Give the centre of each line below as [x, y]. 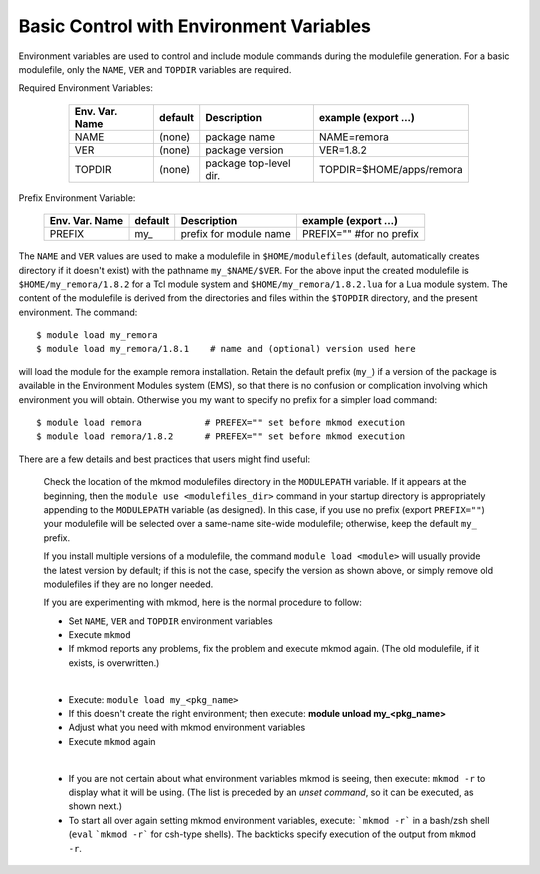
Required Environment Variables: [86, 88]
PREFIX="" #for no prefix [360, 234]
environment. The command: [78, 312]
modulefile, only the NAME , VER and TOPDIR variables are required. [155, 69]
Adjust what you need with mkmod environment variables [187, 727]
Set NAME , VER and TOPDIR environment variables [171, 621]
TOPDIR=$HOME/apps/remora [391, 169]
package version [244, 150]
